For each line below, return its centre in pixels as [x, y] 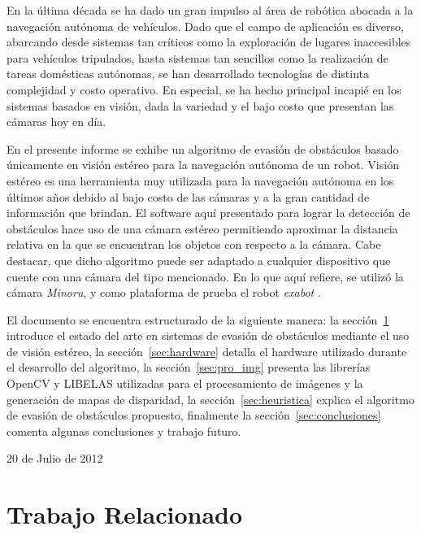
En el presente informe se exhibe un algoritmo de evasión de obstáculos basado [203, 148]
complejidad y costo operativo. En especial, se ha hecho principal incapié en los [204, 89]
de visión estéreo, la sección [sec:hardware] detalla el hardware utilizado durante [207, 351]
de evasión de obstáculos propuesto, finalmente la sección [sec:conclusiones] [194, 415]
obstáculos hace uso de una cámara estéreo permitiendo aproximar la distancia [202, 228]
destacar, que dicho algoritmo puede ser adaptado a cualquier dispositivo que [199, 260]
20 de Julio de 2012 [55, 458]
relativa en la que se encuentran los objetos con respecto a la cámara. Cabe [194, 244]
